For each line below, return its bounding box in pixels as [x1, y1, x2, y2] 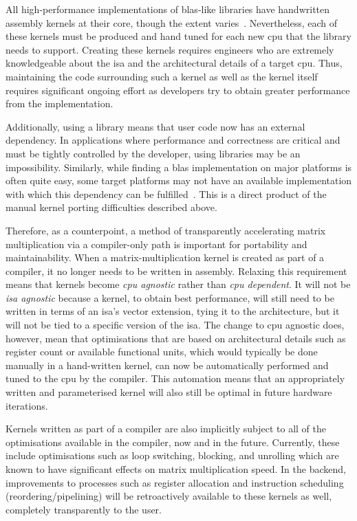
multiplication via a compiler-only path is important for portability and [6, 236, 307, 251]
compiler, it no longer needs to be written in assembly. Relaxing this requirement [6, 263, 347, 278]
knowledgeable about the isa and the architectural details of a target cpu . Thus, [6, 56, 343, 70]
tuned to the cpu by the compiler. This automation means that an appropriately [6, 371, 345, 386]
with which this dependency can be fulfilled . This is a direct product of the [6, 186, 327, 201]
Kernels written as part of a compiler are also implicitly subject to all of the [6, 421, 326, 436]
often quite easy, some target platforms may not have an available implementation [6, 173, 352, 188]
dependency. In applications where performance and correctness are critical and [6, 133, 340, 147]
